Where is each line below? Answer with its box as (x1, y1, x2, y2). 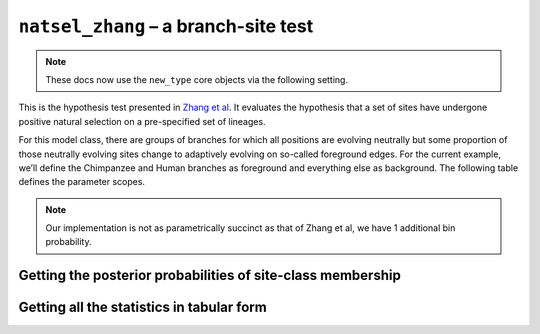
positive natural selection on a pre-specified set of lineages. (18, 115, 266, 127)
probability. (45, 236, 92, 248)
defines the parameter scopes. (18, 176, 145, 188)
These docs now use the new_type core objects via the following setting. (45, 73, 349, 85)
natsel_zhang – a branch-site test (18, 15, 314, 37)
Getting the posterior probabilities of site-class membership (18, 267, 402, 284)
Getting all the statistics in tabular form (18, 299, 267, 316)
